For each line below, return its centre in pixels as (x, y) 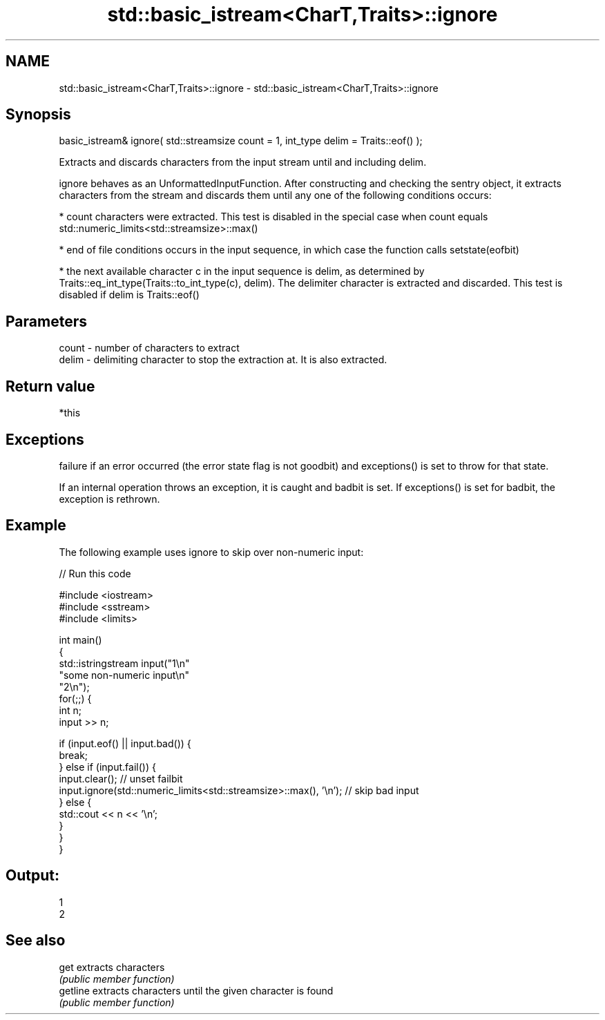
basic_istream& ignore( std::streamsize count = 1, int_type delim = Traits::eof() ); (241, 141)
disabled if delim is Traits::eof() (129, 295)
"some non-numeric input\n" (124, 675)
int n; (70, 710)
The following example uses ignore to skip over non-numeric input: (211, 552)
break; (74, 755)
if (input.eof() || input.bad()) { (125, 743)
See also (36, 941)
